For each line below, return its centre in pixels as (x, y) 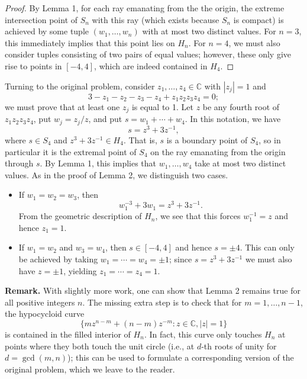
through (19, 163)
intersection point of (41, 19)
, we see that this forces (198, 216)
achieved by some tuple (47, 31)
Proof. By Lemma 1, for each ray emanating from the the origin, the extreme (145, 8)
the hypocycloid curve (45, 314)
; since (181, 258)
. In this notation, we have (233, 119)
